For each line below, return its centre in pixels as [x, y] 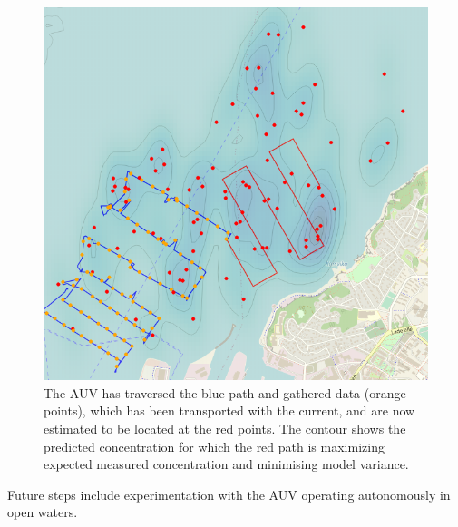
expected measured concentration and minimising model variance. [226, 464]
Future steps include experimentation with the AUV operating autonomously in [229, 494]
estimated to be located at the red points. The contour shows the [225, 428]
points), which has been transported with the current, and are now [229, 410]
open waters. [43, 512]
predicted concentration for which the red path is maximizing [214, 446]
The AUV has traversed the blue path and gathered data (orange [225, 392]
